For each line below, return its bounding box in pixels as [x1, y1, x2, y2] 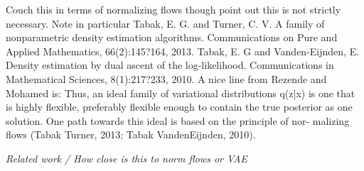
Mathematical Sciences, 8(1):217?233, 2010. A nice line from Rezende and [6, 71, 327, 86]
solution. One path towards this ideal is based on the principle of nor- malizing [6, 113, 350, 128]
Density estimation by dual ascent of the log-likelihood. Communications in [6, 57, 334, 72]
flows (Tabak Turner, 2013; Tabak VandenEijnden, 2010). [6, 127, 256, 142]
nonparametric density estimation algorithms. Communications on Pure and [6, 30, 338, 45]
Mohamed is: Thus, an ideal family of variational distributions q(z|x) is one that [6, 85, 355, 100]
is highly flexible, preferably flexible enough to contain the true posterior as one [6, 99, 353, 114]
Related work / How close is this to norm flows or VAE [6, 150, 247, 165]
